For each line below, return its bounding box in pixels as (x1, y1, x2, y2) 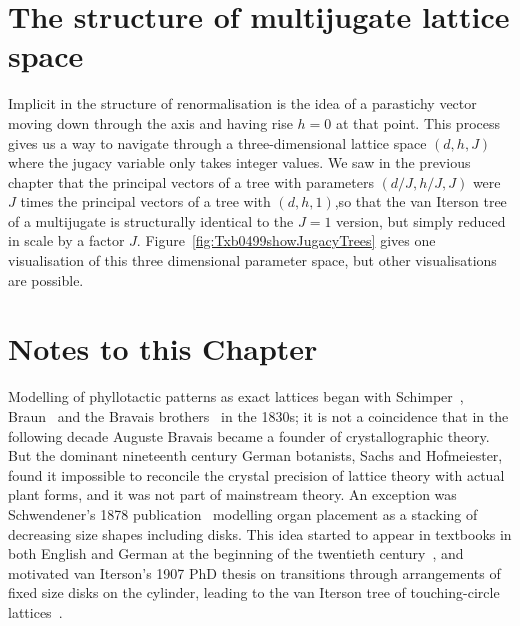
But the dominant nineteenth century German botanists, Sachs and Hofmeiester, (8, 445, 503, 466)
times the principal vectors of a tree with (20, 191, 271, 212)
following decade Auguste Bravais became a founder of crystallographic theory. (8, 425, 490, 446)
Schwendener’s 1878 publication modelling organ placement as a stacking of (8, 503, 478, 524)
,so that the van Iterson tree (334, 191, 507, 212)
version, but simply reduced (336, 210, 506, 231)
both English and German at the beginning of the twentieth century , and (8, 543, 464, 564)
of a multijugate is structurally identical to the (8, 210, 294, 231)
